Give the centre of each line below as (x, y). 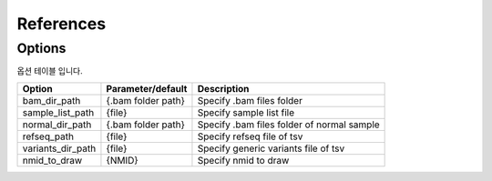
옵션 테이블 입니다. (50, 71)
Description (223, 88)
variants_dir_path (59, 148)
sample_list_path (58, 112)
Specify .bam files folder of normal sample (288, 125)
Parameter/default (147, 88)
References (61, 24)
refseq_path (48, 136)
